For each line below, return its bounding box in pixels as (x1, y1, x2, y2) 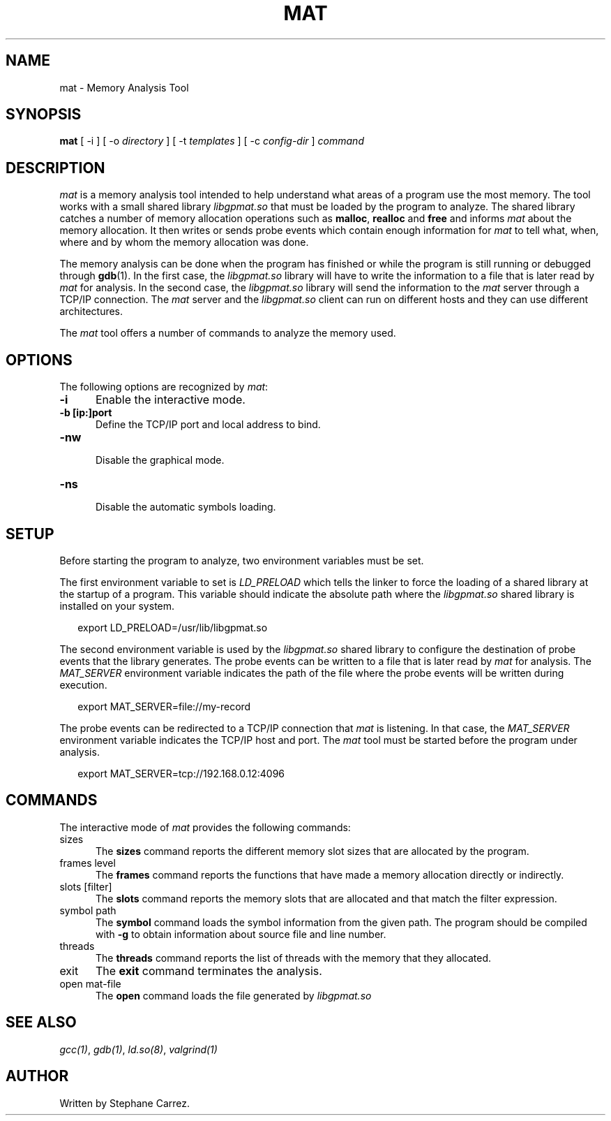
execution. (59, 678, 107, 691)
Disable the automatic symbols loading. (96, 501, 276, 513)
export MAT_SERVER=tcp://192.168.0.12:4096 (77, 767, 285, 779)
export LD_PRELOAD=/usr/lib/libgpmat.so (77, 621, 268, 633)
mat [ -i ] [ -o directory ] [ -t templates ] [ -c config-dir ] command (59, 135, 364, 147)
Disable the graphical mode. (96, 454, 225, 467)
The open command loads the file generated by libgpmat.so (96, 989, 372, 1002)
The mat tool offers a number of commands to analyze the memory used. (59, 327, 396, 339)
